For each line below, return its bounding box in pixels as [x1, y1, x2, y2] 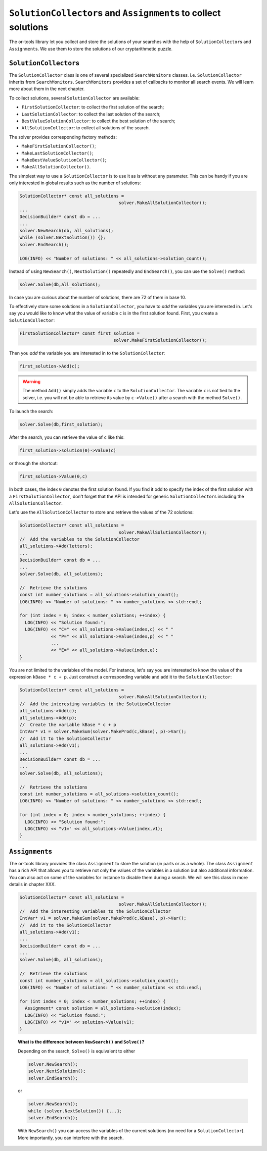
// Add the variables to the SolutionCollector [19, 536, 140, 542]
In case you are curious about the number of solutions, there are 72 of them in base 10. [9, 294, 186, 300]
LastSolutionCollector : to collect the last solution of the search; [21, 111, 161, 117]
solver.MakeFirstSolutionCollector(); [113, 337, 208, 343]
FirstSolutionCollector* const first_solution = [19, 330, 140, 336]
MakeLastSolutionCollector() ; [21, 150, 93, 156]
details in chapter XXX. [9, 881, 56, 887]
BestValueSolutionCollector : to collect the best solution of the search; [21, 118, 176, 124]
